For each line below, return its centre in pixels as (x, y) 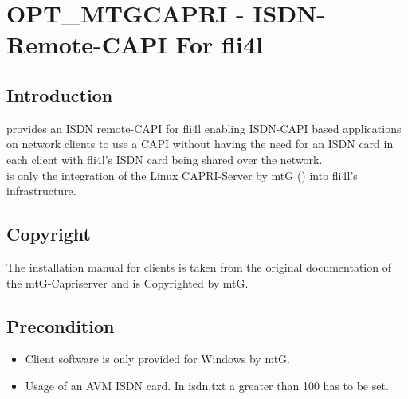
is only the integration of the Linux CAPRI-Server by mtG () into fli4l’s (182, 175)
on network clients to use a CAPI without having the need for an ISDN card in (200, 144)
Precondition (61, 325)
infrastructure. (41, 191)
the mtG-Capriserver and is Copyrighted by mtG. (127, 282)
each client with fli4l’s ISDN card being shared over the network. (165, 159)
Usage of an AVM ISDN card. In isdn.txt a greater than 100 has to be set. (207, 385)
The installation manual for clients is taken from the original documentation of (199, 266)
